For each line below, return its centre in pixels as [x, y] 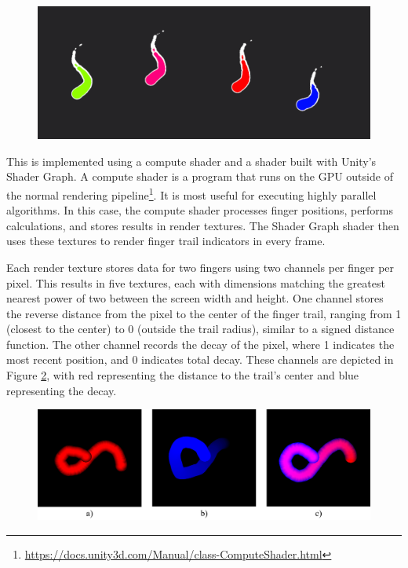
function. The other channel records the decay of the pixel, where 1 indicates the [200, 344]
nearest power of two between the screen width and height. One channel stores [195, 298]
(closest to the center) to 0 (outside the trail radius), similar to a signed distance [200, 329]
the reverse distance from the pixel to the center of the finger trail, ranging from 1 [204, 313]
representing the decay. [62, 390]
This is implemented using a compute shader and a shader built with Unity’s [191, 161]
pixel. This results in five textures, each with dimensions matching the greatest [196, 282]
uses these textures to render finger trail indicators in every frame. [166, 241]
